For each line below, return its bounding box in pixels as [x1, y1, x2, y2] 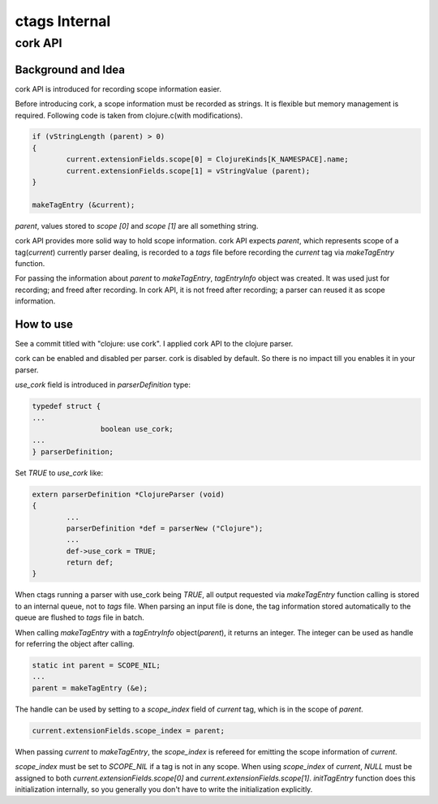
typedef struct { [32, 402, 101, 411]
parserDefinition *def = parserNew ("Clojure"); [66, 523, 264, 533]
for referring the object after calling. [15, 639, 135, 649]
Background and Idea [15, 62, 126, 76]
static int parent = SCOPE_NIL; [32, 661, 161, 670]
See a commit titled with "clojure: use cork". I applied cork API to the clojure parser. [15, 339, 294, 349]
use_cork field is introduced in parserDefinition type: [15, 380, 191, 389]
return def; [66, 558, 114, 567]
